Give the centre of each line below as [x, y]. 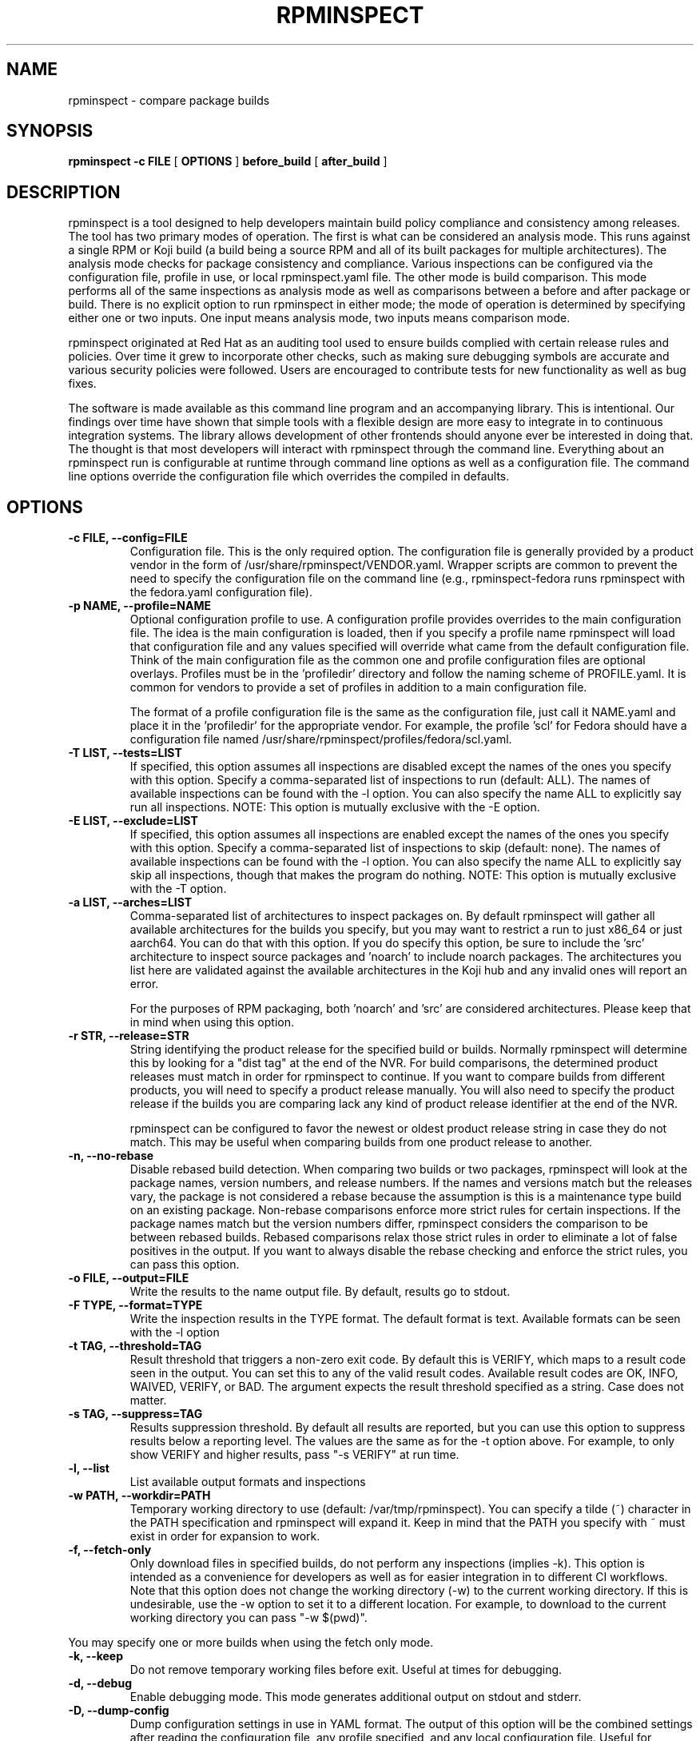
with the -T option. [178, 889]
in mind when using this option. [212, 1022]
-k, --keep [96, 1656]
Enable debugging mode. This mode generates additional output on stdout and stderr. [356, 1697]
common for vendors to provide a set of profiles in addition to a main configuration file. [358, 687]
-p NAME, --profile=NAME [139, 606]
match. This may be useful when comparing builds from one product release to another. [361, 1142]
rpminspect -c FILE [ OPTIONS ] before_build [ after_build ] [228, 161]
